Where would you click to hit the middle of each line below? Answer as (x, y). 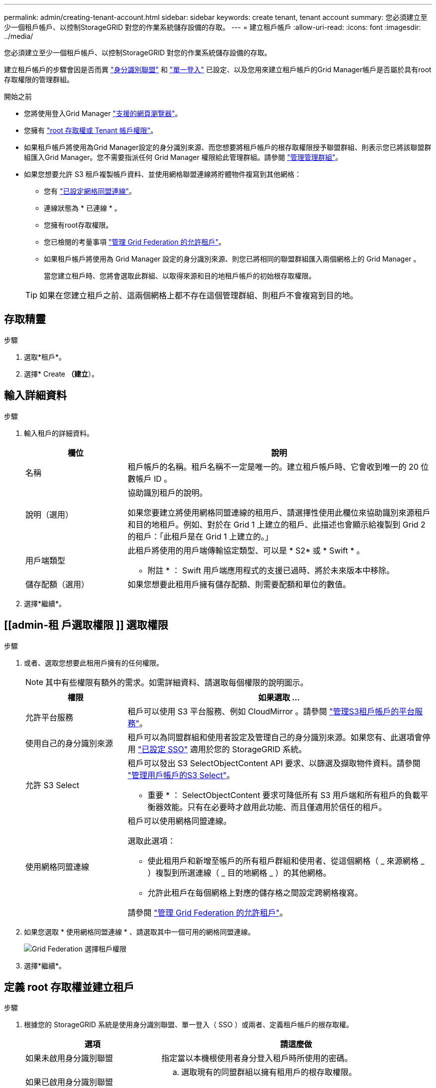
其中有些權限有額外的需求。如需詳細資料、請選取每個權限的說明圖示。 (177, 682)
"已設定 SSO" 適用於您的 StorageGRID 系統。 (222, 749)
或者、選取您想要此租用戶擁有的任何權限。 (94, 663)
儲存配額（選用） (57, 584)
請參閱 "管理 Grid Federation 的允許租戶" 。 (208, 912)
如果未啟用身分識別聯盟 (69, 1058)
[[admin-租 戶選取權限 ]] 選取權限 (86, 625)
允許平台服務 (50, 717)
